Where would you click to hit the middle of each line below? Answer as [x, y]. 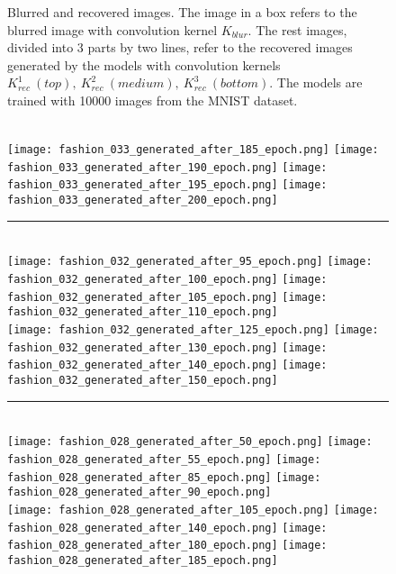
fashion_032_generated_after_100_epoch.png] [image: [167, 280]
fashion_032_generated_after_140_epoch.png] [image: [167, 365]
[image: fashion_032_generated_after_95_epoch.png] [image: [190, 262]
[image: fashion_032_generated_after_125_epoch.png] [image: [193, 330]
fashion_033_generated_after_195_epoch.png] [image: [167, 185]
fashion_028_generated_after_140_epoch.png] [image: [167, 528]
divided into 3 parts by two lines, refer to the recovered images [180, 47]
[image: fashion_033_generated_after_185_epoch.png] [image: [193, 150]
